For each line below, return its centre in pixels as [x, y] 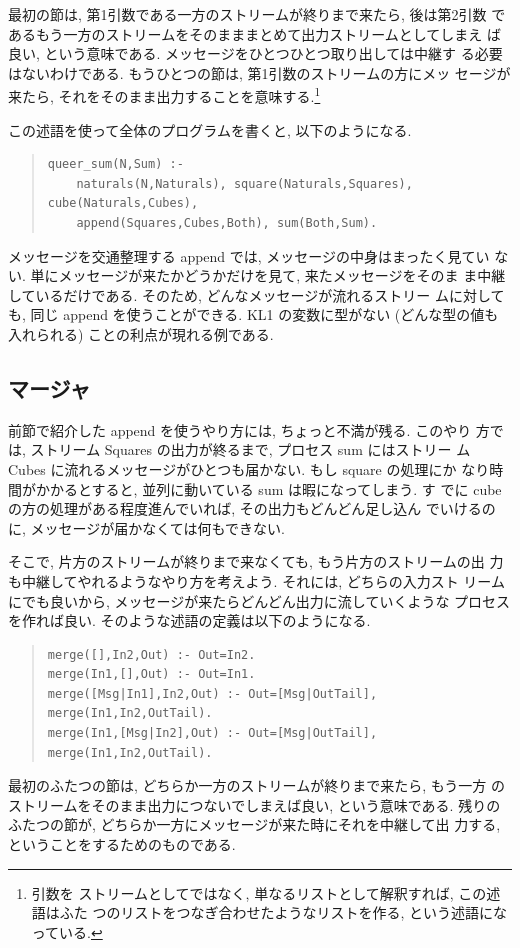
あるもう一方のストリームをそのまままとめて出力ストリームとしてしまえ [245, 33]
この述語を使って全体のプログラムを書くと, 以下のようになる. [210, 129]
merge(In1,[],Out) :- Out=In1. [151, 674]
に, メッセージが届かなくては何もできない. [146, 527]
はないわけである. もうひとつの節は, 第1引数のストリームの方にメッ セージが [259, 72]
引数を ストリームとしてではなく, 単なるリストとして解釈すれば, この [259, 892]
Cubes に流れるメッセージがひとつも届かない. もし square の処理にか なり [249, 468]
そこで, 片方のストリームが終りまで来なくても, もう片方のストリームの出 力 [256, 561]
